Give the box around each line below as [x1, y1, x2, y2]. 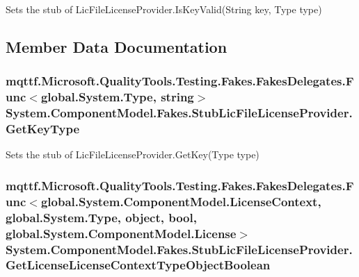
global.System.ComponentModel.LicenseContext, [40, 192, 321, 210]
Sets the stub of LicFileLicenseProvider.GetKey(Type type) [6, 147, 260, 162]
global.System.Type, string [40, 88, 194, 106]
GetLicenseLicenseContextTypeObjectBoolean [6, 256, 271, 274]
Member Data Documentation [6, 35, 228, 57]
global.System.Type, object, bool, [6, 208, 197, 226]
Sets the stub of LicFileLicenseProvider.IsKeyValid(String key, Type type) [6, 2, 322, 16]
